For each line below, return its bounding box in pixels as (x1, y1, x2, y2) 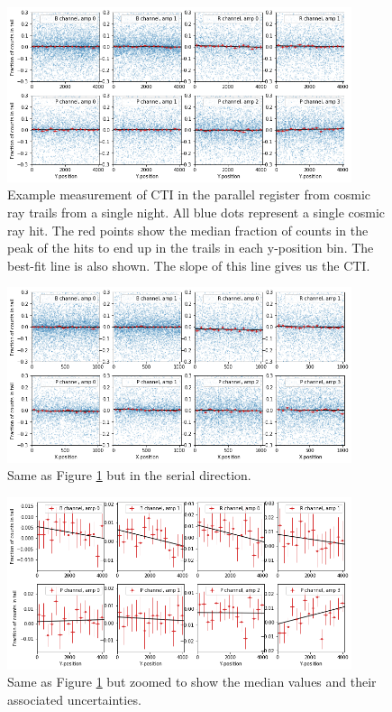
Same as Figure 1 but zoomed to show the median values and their (7, 672, 377, 691)
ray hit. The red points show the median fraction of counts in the (7, 220, 369, 239)
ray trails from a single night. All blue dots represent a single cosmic (7, 203, 386, 222)
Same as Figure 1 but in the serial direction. (7, 466, 251, 485)
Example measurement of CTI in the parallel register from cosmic (7, 185, 371, 204)
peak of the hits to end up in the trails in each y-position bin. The (7, 238, 374, 257)
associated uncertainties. (7, 689, 141, 708)
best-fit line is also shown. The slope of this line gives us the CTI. (7, 255, 370, 274)
